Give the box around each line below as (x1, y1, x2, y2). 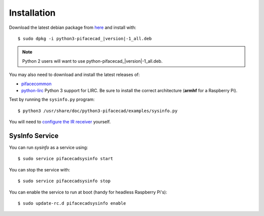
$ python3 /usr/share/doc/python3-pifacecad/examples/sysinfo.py (18, 108, 178, 114)
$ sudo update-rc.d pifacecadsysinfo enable (18, 200, 127, 206)
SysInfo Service (9, 131, 59, 140)
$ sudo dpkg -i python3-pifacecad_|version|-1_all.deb (18, 36, 152, 41)
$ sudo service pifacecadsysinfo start (18, 156, 113, 162)
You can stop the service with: (9, 167, 70, 172)
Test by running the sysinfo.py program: (9, 96, 95, 102)
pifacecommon (21, 81, 52, 87)
